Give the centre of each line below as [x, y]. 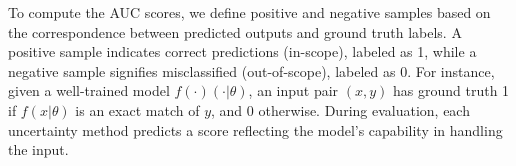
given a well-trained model [89, 90]
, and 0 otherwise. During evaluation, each [340, 109]
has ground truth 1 [451, 90]
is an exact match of [137, 109]
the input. [38, 149]
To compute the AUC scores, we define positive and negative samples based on [249, 12]
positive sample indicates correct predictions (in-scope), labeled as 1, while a [242, 51]
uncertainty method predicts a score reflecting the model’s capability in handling [255, 129]
